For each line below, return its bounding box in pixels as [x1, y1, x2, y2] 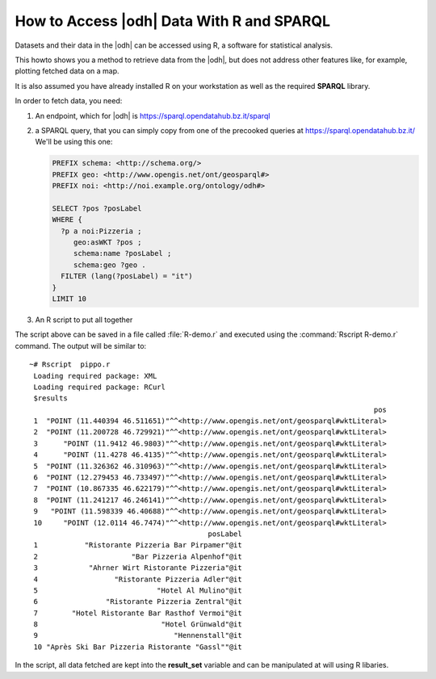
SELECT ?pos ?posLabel [52, 203, 142, 213]
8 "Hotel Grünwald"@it [33, 620, 242, 629]
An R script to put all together [35, 315, 133, 325]
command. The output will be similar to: [15, 341, 147, 350]
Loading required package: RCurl [33, 382, 166, 392]
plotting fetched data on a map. [15, 66, 120, 76]
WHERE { [52, 215, 82, 224]
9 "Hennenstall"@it [33, 631, 242, 640]
